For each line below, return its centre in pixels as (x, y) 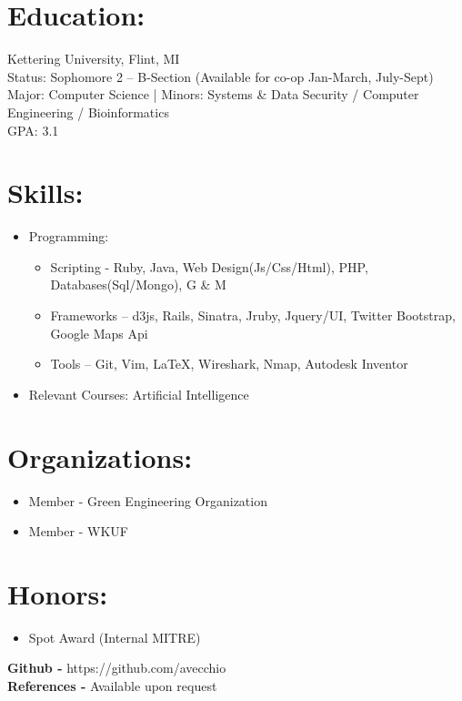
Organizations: (100, 457)
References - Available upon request (112, 686)
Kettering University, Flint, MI (94, 59)
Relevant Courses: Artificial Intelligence (139, 394)
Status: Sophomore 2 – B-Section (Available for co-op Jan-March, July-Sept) (221, 76)
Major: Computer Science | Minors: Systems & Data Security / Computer (213, 94)
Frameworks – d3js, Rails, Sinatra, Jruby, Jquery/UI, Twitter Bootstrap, (253, 315)
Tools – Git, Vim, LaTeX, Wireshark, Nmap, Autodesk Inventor (229, 364)
